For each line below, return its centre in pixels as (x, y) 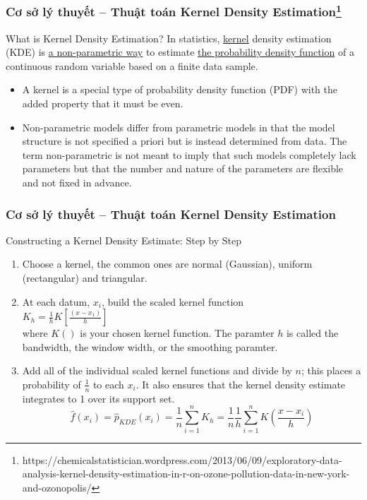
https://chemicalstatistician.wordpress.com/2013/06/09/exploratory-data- (182, 459)
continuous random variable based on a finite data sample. (132, 65)
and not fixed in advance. (77, 183)
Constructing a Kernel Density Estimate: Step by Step (124, 240)
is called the (312, 333)
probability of (52, 384)
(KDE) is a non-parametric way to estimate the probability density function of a (180, 52)
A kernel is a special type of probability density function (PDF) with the (180, 89)
